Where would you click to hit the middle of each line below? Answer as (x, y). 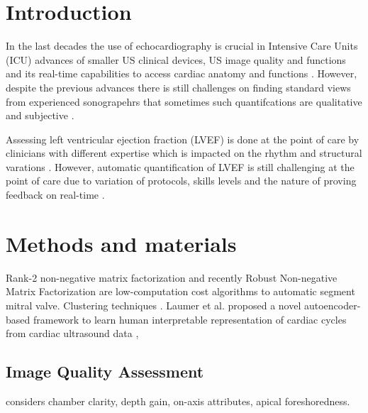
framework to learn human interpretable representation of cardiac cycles (190, 319)
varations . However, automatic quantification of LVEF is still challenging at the (180, 166)
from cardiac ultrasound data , (72, 333)
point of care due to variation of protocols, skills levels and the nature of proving (181, 181)
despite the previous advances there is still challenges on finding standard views (178, 87)
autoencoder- (332, 305)
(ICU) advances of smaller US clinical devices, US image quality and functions (176, 59)
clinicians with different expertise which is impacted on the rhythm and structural (184, 153)
